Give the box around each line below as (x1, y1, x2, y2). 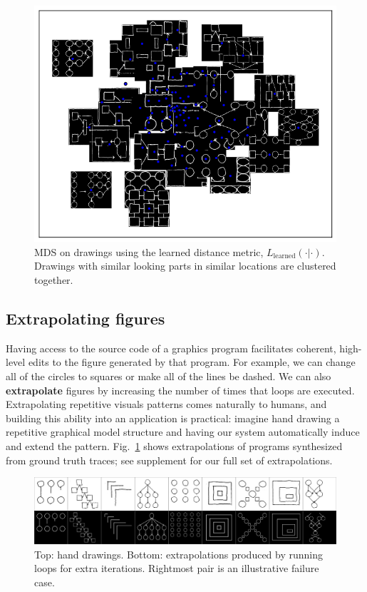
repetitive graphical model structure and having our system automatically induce (6, 424, 360, 439)
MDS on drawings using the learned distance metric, (34, 244, 264, 259)
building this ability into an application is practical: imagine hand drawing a (6, 410, 340, 425)
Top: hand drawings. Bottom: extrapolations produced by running (34, 546, 324, 561)
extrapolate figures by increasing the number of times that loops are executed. (6, 382, 355, 397)
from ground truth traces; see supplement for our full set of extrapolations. (6, 452, 333, 467)
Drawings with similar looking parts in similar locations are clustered (34, 258, 336, 273)
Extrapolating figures (6, 307, 165, 330)
